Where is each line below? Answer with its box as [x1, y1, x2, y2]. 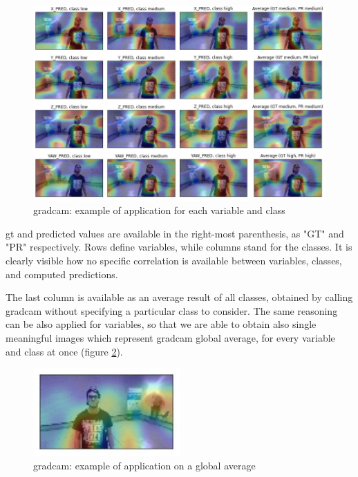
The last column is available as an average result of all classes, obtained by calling [6, 290, 353, 304]
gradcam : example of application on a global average [33, 458, 256, 473]
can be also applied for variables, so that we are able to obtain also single [6, 317, 317, 331]
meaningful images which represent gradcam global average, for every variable [6, 331, 335, 344]
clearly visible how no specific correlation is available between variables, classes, [6, 253, 342, 268]
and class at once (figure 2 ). [6, 344, 123, 358]
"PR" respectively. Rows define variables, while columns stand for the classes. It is [6, 240, 352, 254]
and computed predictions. [6, 266, 118, 281]
